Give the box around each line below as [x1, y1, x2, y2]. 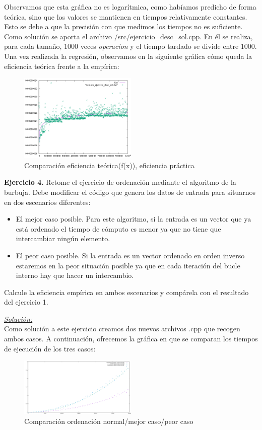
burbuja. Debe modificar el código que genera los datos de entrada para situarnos [4, 186, 255, 197]
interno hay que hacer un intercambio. [16, 270, 134, 280]
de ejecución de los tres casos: [4, 343, 96, 353]
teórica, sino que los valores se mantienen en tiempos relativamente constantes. [4, 11, 247, 22]
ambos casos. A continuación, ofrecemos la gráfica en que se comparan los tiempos [4, 333, 258, 344]
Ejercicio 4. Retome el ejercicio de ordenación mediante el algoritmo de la [4, 177, 236, 187]
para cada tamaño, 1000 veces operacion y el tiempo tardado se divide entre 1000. [4, 41, 257, 51]
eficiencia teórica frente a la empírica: [4, 60, 119, 71]
